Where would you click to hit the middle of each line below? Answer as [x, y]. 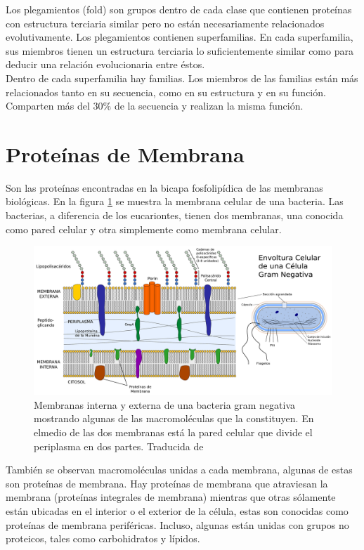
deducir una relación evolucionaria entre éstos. [105, 64]
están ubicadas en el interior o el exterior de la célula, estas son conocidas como [177, 511]
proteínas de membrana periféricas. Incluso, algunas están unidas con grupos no [177, 524]
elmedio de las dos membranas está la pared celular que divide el [173, 432]
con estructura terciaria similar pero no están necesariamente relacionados [165, 23]
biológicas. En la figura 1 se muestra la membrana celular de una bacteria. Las [175, 201]
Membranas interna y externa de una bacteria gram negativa [165, 404]
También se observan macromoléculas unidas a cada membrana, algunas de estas [179, 470]
